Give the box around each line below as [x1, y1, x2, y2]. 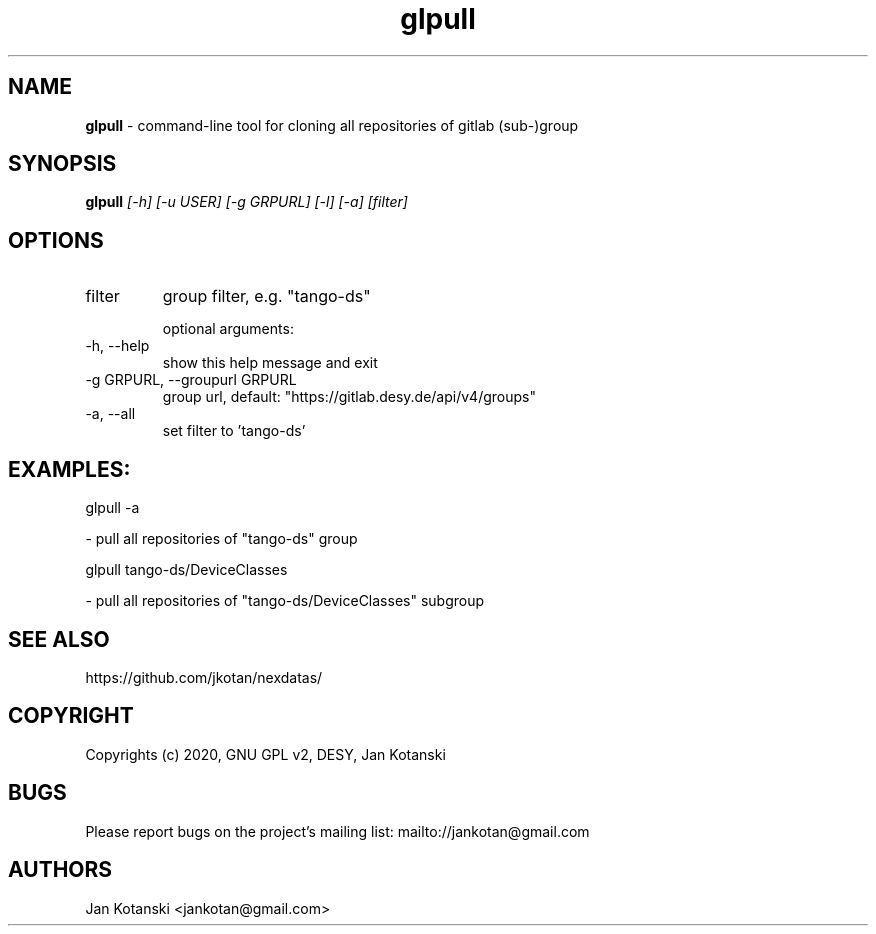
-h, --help [85, 337, 150, 355]
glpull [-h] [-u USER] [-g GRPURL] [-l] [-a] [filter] [85, 193, 408, 211]
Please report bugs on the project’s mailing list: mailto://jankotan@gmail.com [85, 822, 590, 840]
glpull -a [85, 499, 140, 517]
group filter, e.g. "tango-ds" [162, 286, 371, 307]
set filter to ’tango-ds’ [162, 422, 306, 440]
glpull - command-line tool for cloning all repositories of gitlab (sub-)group [85, 116, 579, 134]
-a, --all [85, 405, 136, 423]
